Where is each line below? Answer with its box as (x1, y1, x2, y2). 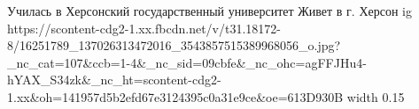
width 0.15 (346, 87, 405, 105)
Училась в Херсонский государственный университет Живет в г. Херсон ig (7, 2, 412, 19)
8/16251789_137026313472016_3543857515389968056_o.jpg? (7, 36, 341, 54)
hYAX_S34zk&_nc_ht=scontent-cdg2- (7, 70, 221, 89)
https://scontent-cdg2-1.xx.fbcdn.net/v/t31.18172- (7, 18, 281, 37)
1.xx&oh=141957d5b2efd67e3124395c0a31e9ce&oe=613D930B (7, 87, 344, 105)
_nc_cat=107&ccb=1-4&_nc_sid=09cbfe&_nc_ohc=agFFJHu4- (7, 53, 367, 71)
